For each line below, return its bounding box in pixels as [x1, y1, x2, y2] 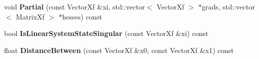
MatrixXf [16, 11, 45, 21]
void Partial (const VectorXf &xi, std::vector [4, 1, 145, 11]
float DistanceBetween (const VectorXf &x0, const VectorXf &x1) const [4, 44, 234, 55]
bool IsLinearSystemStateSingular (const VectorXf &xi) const [4, 28, 209, 38]
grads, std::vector [201, 1, 255, 11]
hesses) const [62, 11, 102, 21]
